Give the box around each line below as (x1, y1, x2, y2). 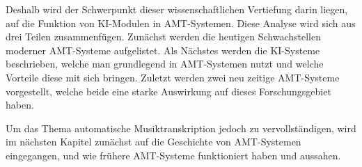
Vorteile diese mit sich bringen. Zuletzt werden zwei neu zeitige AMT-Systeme (6, 70, 340, 84)
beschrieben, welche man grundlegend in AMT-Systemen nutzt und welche (6, 56, 324, 71)
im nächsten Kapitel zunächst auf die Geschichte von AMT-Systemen (6, 134, 301, 149)
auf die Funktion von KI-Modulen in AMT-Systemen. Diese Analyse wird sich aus (6, 15, 356, 30)
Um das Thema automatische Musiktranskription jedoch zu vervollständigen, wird (6, 120, 356, 135)
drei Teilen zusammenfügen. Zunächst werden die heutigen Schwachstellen (6, 29, 321, 44)
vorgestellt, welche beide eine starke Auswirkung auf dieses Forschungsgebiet (6, 83, 331, 98)
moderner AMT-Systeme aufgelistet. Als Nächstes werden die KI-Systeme (6, 42, 320, 57)
